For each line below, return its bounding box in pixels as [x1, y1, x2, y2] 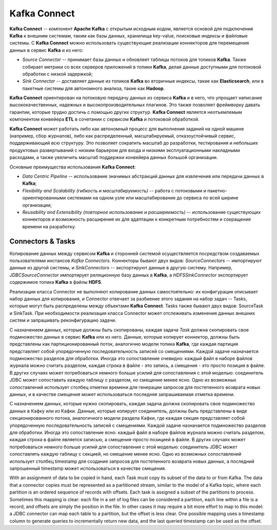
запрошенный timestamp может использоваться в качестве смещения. [9, 465, 166, 472]
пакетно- [207, 187, 228, 193]
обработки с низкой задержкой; [22, 71, 93, 77]
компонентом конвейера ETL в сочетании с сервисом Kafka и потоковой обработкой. [9, 116, 200, 123]
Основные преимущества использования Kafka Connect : [9, 164, 136, 170]
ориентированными [22, 195, 66, 201]
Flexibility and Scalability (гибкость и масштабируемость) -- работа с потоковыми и [22, 187, 206, 193]
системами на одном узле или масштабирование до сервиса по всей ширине [67, 195, 239, 201]
